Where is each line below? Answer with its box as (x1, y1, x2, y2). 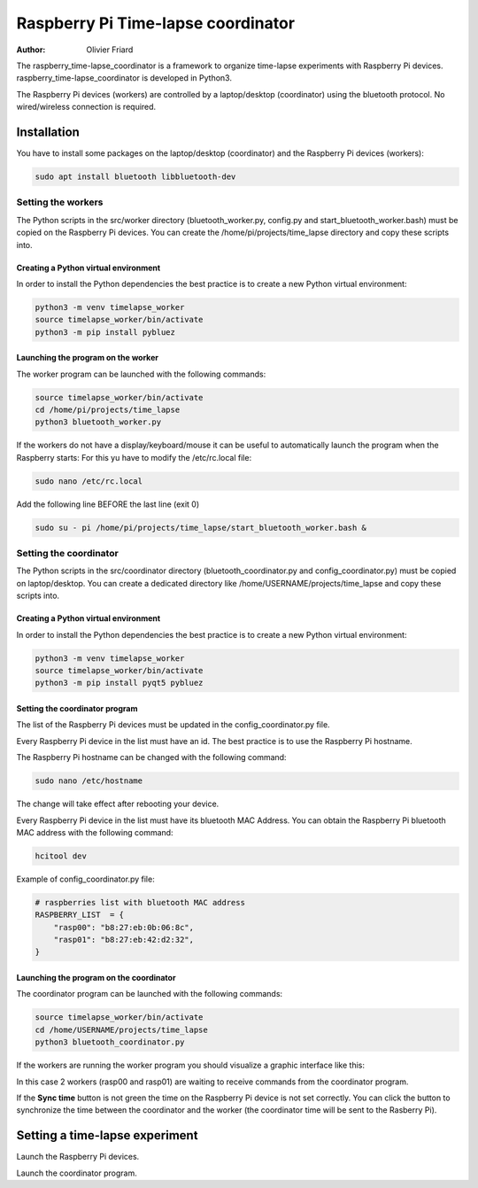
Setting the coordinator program (16, 703, 138, 714)
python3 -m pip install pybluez (35, 327, 176, 337)
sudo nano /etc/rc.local (35, 476, 143, 486)
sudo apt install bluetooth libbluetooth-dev (35, 172, 236, 182)
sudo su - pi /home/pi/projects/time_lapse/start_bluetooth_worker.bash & (35, 523, 367, 532)
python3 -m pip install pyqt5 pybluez (35, 678, 204, 688)
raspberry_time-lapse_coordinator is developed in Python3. (16, 73, 232, 83)
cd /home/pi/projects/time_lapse (35, 405, 181, 415)
